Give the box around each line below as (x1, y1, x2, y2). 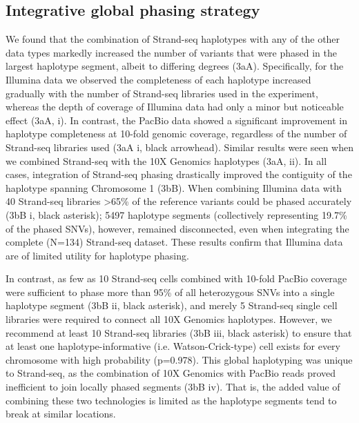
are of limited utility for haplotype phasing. (6, 248, 189, 262)
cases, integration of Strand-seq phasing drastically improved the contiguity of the (6, 167, 352, 181)
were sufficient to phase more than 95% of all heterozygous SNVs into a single (6, 284, 335, 299)
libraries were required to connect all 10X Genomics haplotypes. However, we (6, 312, 332, 326)
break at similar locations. (6, 406, 116, 421)
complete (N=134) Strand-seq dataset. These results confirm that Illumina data (6, 235, 343, 249)
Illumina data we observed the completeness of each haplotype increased (6, 72, 311, 86)
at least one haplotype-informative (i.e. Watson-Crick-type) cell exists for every (6, 339, 341, 353)
